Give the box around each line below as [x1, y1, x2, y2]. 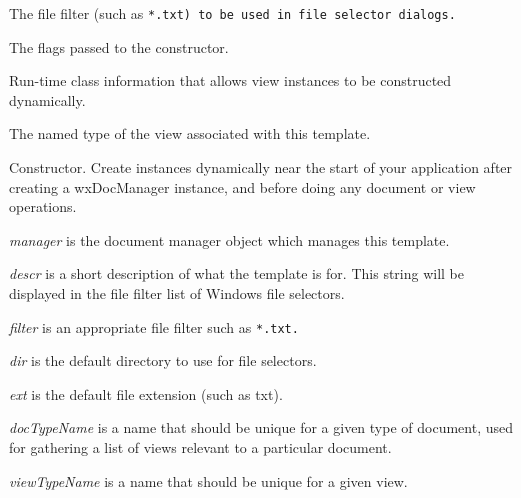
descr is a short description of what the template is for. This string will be [9, 263, 465, 284]
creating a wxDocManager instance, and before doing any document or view [9, 176, 476, 197]
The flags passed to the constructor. [9, 36, 229, 57]
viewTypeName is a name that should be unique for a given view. [9, 470, 408, 491]
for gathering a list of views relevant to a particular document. [9, 437, 392, 458]
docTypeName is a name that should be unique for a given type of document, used [9, 417, 514, 438]
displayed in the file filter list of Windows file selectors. [9, 283, 345, 303]
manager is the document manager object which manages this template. [9, 229, 450, 250]
